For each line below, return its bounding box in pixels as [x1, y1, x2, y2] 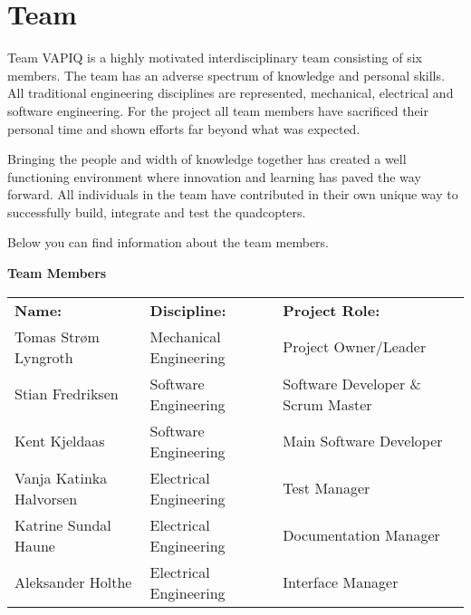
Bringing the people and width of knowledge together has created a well [7, 149, 407, 168]
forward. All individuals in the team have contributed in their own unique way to [7, 185, 458, 204]
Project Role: [283, 299, 380, 321]
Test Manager [283, 477, 370, 499]
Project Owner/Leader [283, 336, 427, 358]
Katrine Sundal [14, 514, 111, 535]
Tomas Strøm [14, 325, 100, 347]
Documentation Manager [283, 524, 440, 546]
